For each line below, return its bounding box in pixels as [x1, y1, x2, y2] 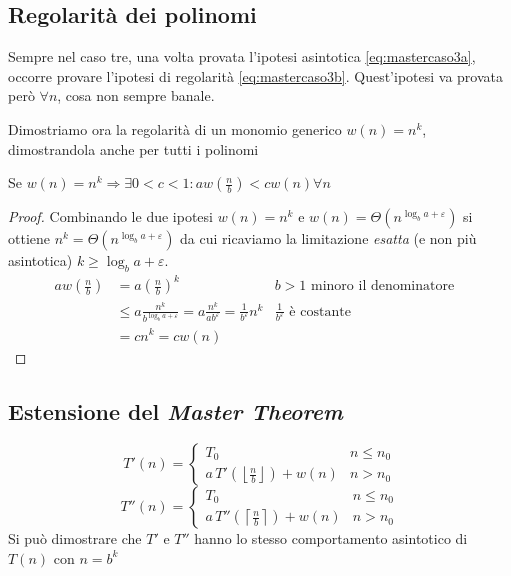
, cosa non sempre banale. [57, 85, 215, 106]
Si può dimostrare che [8, 528, 142, 549]
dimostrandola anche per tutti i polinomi [8, 138, 259, 159]
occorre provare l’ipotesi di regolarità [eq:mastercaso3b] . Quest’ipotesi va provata [8, 65, 503, 86]
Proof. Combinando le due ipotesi [8, 206, 213, 227]
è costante [289, 304, 351, 319]
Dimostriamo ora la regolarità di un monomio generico [8, 118, 342, 139]
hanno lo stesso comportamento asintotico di [194, 528, 468, 549]
